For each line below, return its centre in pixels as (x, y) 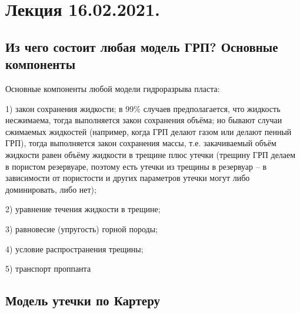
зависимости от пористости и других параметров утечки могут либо (128, 178)
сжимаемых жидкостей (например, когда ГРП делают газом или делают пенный (149, 131)
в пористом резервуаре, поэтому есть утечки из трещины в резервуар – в (136, 166)
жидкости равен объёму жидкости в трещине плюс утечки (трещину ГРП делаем (151, 154)
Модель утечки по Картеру (83, 300)
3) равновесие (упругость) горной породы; (81, 228)
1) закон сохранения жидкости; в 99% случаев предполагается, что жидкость (143, 108)
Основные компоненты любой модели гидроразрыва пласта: (113, 88)
